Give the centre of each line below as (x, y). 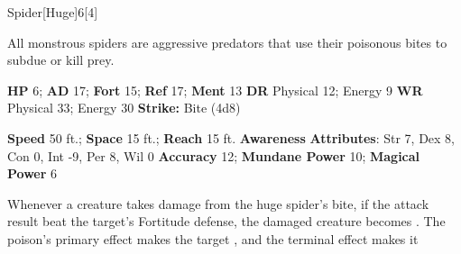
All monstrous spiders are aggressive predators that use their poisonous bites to (227, 42)
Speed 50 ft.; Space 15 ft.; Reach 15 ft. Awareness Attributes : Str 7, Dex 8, (231, 137)
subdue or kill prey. (61, 60)
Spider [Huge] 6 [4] (53, 12)
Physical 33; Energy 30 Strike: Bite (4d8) (124, 108)
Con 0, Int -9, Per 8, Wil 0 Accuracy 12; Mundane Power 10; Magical (214, 155)
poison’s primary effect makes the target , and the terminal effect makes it (213, 238)
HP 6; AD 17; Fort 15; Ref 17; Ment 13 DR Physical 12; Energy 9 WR (215, 90)
